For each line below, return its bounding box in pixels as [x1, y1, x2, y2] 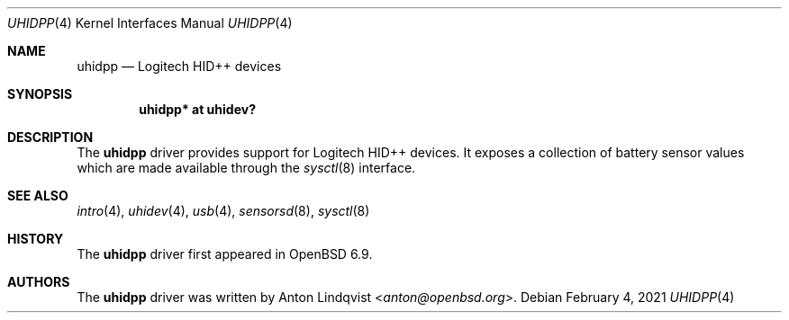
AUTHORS [7, 274, 70, 289]
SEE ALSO [7, 188, 68, 203]
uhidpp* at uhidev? [139, 102, 256, 117]
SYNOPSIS [7, 86, 73, 102]
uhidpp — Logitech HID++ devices [77, 58, 282, 74]
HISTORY [7, 231, 64, 246]
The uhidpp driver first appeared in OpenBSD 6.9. [77, 246, 373, 262]
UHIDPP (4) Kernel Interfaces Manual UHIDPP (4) [7, 15, 293, 31]
